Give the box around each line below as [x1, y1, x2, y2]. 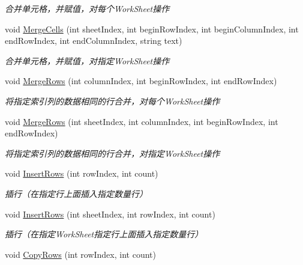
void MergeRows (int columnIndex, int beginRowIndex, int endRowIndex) [5, 75, 277, 87]
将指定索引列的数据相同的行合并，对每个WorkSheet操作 [5, 94, 220, 107]
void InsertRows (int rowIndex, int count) [5, 167, 158, 180]
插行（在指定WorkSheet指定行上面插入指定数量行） [5, 228, 203, 240]
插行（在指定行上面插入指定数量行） [5, 187, 148, 200]
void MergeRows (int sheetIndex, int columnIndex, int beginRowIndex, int [5, 115, 278, 127]
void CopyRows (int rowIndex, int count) [5, 248, 156, 260]
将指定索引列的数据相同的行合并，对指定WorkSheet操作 [5, 147, 220, 159]
